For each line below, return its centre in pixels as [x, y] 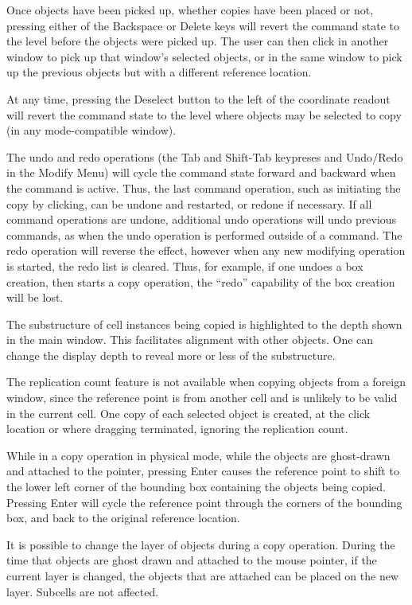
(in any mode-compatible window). [91, 130]
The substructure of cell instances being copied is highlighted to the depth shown [204, 324]
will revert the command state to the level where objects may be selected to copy [204, 114]
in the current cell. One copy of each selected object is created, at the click [189, 413]
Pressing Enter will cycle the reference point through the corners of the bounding [204, 502]
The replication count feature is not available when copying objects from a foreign [206, 382]
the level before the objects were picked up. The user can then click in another [198, 41]
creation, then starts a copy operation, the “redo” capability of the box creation [201, 281]
